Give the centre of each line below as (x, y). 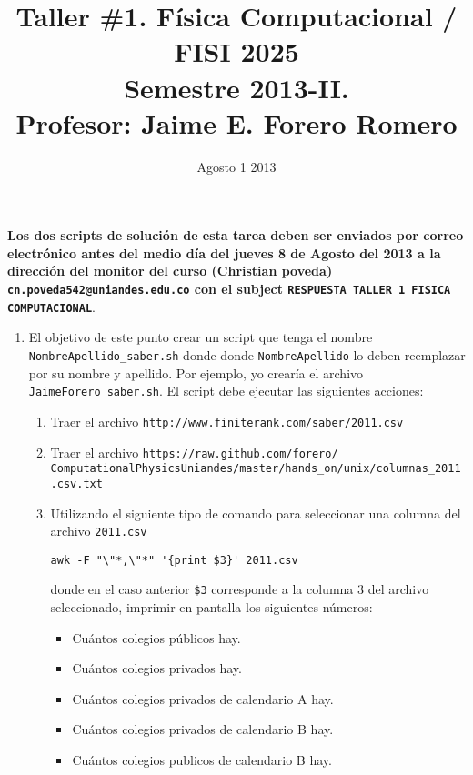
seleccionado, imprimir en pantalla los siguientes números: (211, 607)
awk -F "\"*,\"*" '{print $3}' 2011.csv (174, 560)
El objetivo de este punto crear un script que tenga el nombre (201, 337)
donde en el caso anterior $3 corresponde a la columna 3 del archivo (240, 589)
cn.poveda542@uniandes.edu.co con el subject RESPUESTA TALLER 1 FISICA (229, 289)
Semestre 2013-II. (236, 87)
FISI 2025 (236, 51)
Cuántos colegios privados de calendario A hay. (203, 698)
